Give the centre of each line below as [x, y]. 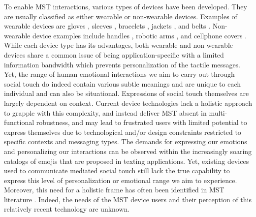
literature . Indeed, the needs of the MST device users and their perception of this [128, 199]
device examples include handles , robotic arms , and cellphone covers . [140, 35]
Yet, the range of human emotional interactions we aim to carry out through [119, 74]
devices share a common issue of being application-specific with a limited [114, 54]
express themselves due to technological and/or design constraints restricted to [123, 132]
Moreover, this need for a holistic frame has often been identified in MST [114, 190]
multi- [218, 112]
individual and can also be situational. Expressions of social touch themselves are [127, 93]
